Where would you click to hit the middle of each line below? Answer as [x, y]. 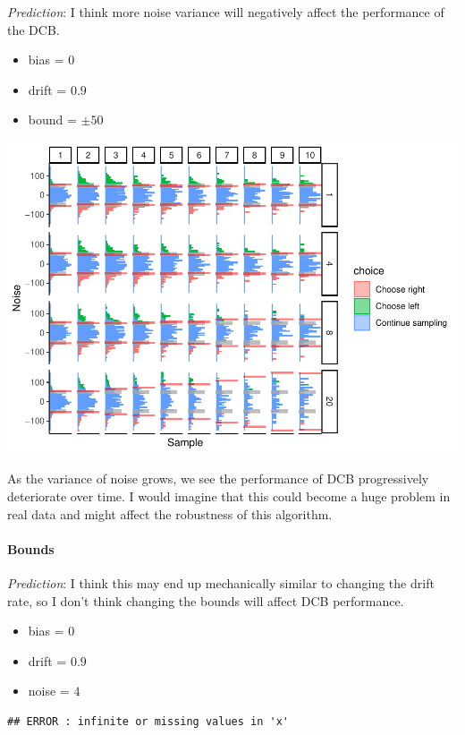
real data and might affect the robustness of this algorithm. [170, 513]
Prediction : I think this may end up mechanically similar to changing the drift [221, 583]
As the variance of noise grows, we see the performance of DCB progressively [218, 479]
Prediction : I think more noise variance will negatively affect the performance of [226, 12]
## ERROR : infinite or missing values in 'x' [148, 722]
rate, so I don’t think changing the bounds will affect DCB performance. [206, 600]
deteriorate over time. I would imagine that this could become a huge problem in [229, 496]
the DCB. [34, 29]
